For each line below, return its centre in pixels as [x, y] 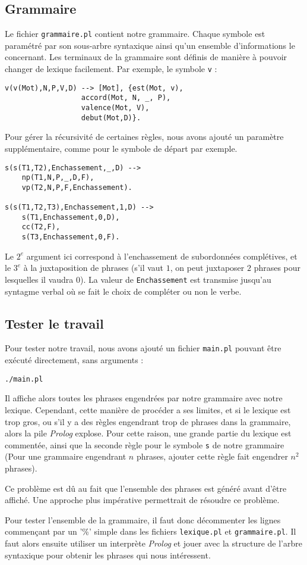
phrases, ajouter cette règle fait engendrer [212, 456]
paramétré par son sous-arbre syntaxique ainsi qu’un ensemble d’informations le [150, 45]
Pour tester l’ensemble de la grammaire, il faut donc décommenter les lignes [143, 519]
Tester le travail [54, 323]
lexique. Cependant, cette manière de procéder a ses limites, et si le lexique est [148, 409]
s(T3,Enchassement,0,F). [71, 237]
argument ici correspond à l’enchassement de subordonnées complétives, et [162, 256]
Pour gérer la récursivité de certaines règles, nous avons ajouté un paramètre [144, 137]
